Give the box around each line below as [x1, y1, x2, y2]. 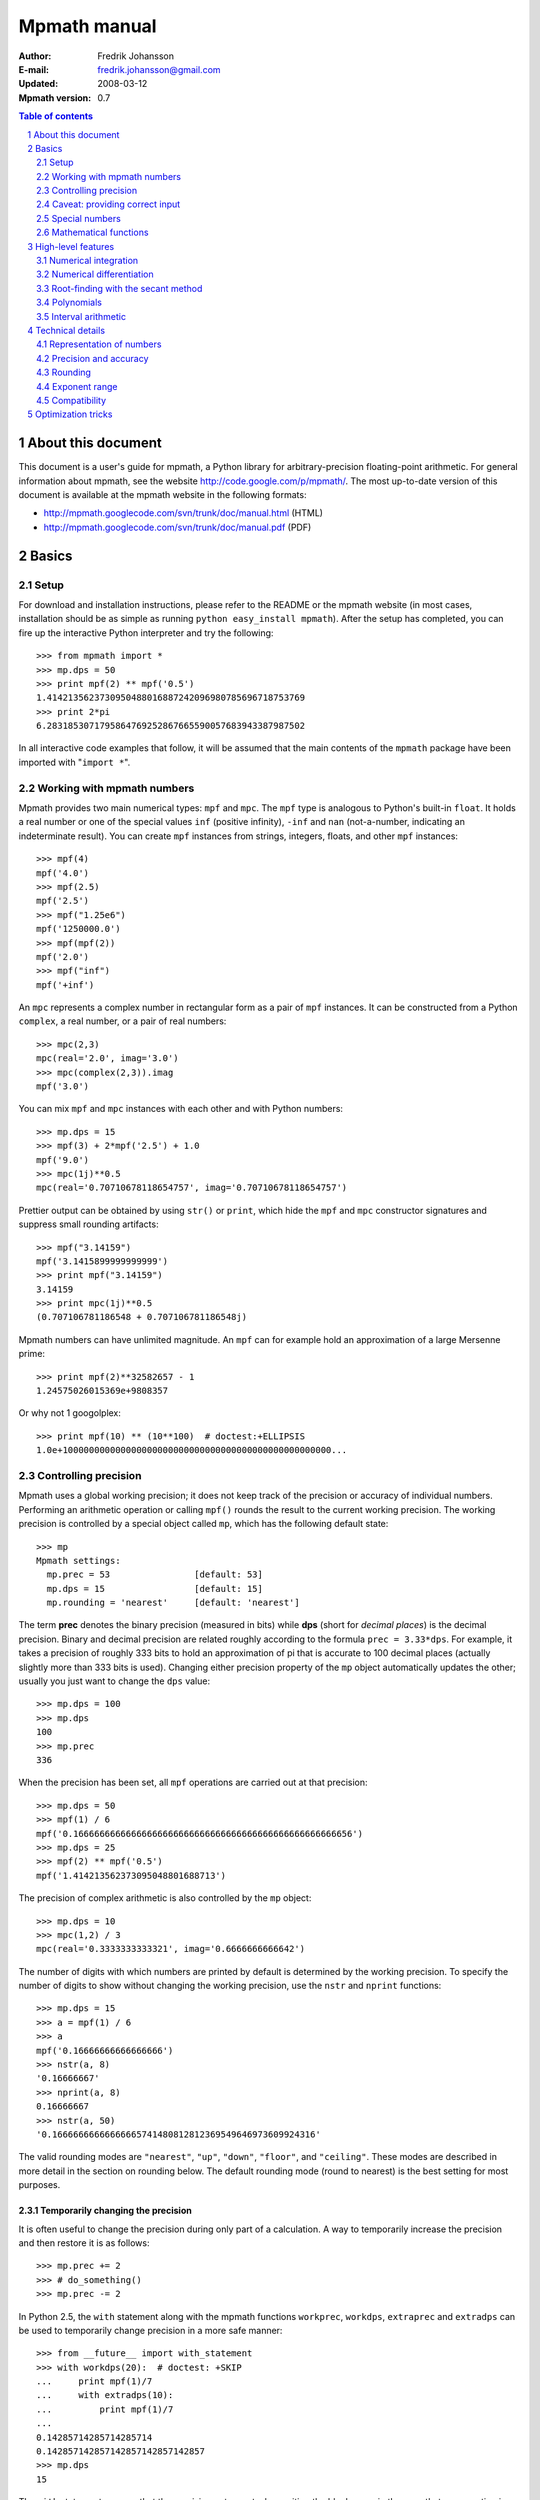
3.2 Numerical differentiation [36, 268, 154, 280]
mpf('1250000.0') [36, 923, 121, 935]
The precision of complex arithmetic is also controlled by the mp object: [18, 1892, 312, 1904]
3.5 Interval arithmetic [36, 310, 127, 322]
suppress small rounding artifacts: [18, 1218, 159, 1230]
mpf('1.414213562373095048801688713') [36, 1870, 227, 1881]
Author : [18, 50, 52, 62]
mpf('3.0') [36, 1081, 90, 1092]
